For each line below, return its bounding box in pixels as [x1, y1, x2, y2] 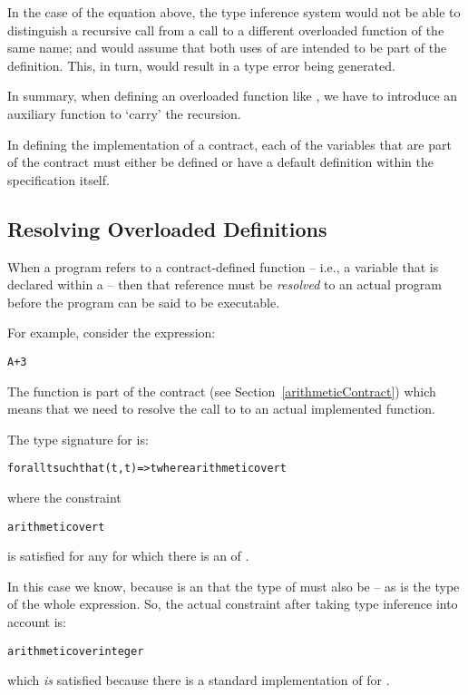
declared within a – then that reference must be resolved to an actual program [7, 275, 442, 294]
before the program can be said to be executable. [7, 292, 280, 311]
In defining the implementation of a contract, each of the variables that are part [7, 134, 452, 153]
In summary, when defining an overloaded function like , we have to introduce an [7, 86, 458, 105]
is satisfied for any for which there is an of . [7, 546, 249, 565]
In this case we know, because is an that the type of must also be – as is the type [7, 576, 460, 595]
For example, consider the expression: [7, 323, 216, 342]
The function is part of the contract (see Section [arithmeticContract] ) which [7, 381, 436, 400]
